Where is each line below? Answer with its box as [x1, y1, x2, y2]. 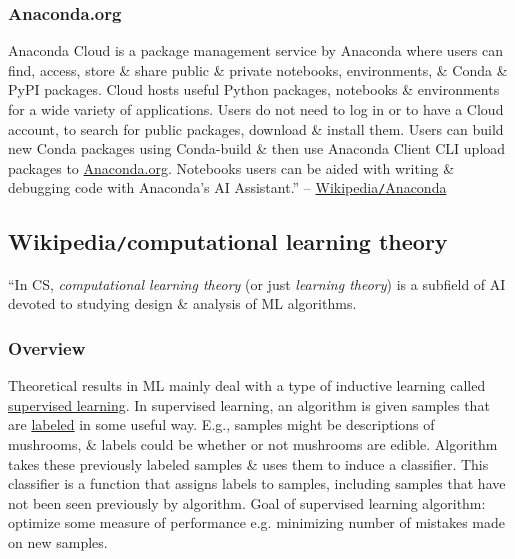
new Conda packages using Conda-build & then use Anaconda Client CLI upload [8, 138, 506, 159]
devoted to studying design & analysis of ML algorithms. [8, 293, 357, 314]
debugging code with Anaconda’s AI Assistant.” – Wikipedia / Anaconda [8, 177, 447, 198]
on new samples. [8, 531, 108, 552]
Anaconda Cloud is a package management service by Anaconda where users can [8, 40, 504, 61]
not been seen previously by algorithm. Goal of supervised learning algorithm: [8, 492, 486, 513]
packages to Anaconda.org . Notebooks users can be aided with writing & [8, 157, 455, 178]
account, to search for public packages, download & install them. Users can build [8, 118, 504, 139]
